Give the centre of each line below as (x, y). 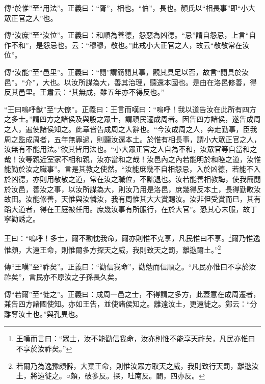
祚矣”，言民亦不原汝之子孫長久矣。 (63, 276)
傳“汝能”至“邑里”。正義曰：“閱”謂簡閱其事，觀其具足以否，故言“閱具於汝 (127, 72)
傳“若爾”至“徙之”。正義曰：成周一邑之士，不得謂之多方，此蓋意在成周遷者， (132, 294)
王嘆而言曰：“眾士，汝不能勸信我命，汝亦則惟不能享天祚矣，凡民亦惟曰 (136, 338)
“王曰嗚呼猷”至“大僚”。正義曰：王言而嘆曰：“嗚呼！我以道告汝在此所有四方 (130, 109)
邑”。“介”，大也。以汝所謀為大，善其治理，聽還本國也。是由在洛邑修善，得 (130, 82)
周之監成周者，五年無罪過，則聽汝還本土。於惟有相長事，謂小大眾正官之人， (132, 139)
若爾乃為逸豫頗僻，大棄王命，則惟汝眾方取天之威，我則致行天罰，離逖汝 (137, 365)
